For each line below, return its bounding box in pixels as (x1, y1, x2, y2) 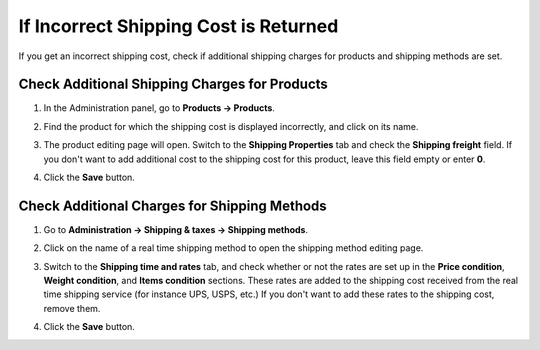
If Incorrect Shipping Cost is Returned (18, 15, 339, 37)
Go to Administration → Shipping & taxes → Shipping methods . (43, 223, 309, 235)
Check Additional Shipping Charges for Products (18, 76, 329, 93)
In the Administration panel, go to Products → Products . (43, 102, 275, 114)
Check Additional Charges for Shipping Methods (18, 197, 327, 214)
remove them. (43, 302, 101, 314)
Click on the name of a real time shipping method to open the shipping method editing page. (43, 242, 424, 254)
